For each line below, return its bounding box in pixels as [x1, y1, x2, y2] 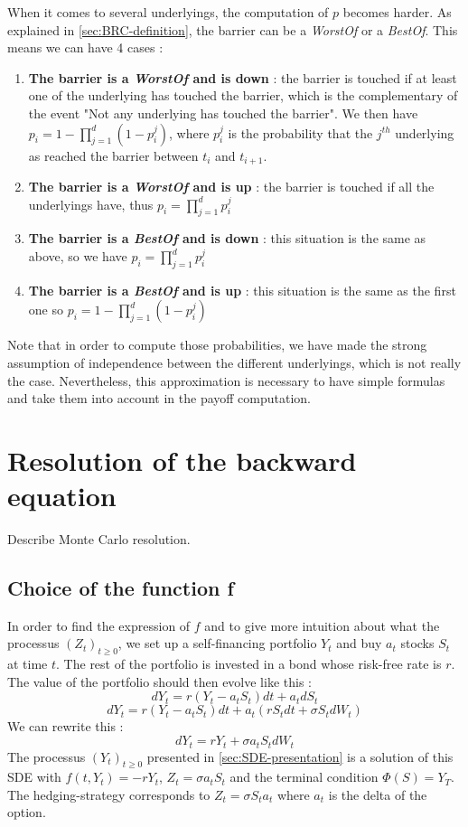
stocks [400, 634, 435, 653]
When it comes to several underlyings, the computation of [7, 3, 329, 21]
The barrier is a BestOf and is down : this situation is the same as [28, 229, 426, 248]
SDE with [7, 767, 61, 786]
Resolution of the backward [7, 441, 357, 478]
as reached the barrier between [28, 146, 199, 164]
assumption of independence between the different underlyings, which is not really [7, 352, 462, 371]
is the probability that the [228, 123, 373, 142]
